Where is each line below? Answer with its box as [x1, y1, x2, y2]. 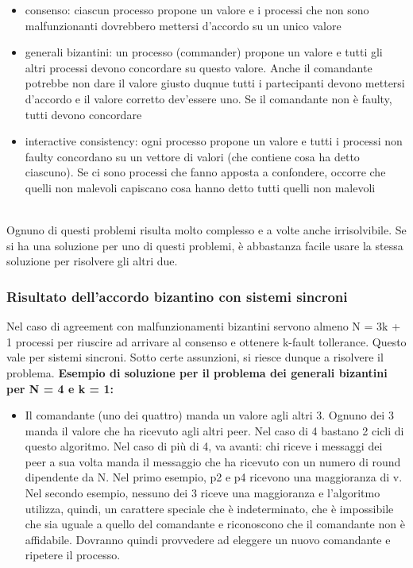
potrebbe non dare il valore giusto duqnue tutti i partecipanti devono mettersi [25, 75, 405, 91]
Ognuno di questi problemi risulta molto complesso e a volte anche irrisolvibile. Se [6, 222, 407, 238]
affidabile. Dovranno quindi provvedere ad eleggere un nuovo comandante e [25, 531, 391, 547]
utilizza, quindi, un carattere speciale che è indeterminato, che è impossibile [25, 500, 394, 516]
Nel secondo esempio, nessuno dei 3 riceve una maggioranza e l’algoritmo [25, 485, 380, 501]
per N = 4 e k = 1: [6, 380, 114, 396]
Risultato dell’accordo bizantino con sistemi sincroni [6, 286, 348, 306]
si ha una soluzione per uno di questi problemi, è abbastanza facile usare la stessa [6, 237, 403, 253]
